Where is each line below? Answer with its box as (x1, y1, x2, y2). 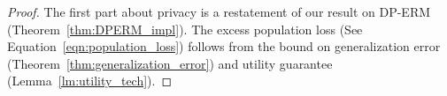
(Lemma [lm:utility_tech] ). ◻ (7, 71, 173, 90)
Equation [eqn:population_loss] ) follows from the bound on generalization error (7, 37, 441, 55)
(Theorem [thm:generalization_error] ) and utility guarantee (7, 54, 333, 72)
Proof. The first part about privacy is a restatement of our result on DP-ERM (7, 3, 431, 20)
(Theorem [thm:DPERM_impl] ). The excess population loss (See (7, 19, 363, 38)
